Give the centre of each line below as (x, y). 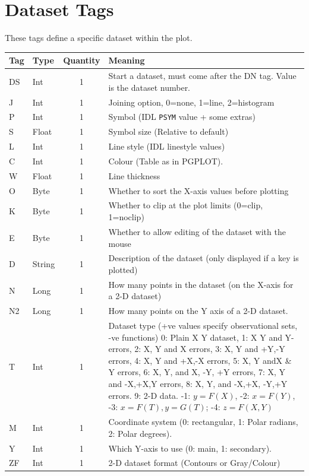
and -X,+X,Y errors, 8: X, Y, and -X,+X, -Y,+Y (198, 384)
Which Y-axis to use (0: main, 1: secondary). (190, 448)
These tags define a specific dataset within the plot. (99, 38)
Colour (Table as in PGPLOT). (166, 161)
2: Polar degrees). (140, 433)
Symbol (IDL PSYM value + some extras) (182, 117)
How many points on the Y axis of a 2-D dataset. (198, 311)
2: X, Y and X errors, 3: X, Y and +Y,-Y (210, 349)
